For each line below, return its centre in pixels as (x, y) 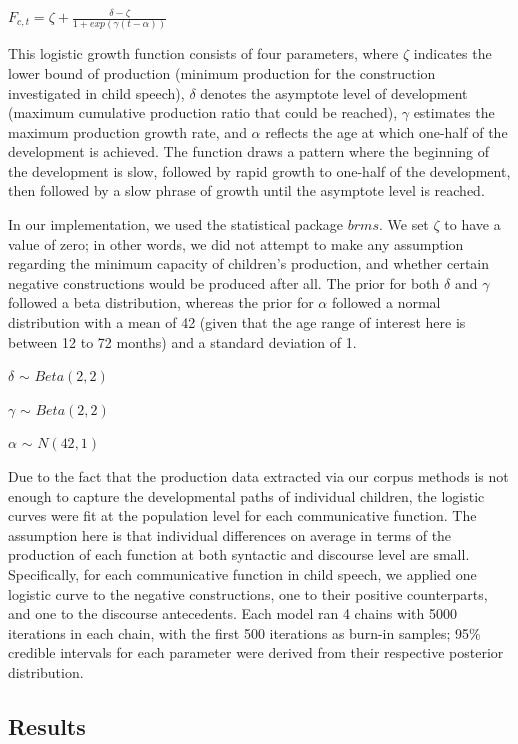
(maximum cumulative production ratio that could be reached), (203, 112)
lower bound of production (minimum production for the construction (222, 72)
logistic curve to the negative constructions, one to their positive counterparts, (248, 593)
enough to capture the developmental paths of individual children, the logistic (246, 495)
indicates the (452, 53)
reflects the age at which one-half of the (386, 131)
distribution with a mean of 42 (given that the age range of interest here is (237, 322)
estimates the (454, 112)
